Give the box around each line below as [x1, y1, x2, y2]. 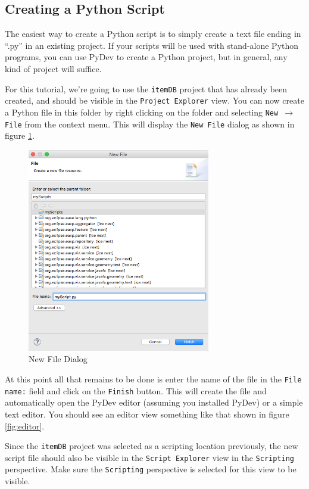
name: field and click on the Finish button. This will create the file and [5, 384, 267, 397]
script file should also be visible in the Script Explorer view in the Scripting [5, 451, 295, 463]
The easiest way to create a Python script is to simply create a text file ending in [5, 27, 301, 40]
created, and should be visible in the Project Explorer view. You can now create [5, 94, 304, 107]
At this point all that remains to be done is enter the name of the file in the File [5, 373, 302, 385]
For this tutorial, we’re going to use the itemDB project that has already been [5, 82, 288, 95]
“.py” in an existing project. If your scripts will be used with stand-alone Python [5, 39, 299, 51]
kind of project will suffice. [5, 62, 102, 74]
